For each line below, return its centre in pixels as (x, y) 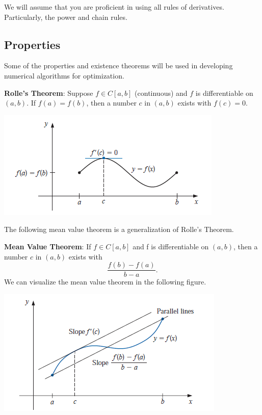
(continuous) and (161, 93)
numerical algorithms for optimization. (64, 75)
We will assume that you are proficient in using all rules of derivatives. (114, 7)
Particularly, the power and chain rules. (66, 17)
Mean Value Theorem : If (48, 246)
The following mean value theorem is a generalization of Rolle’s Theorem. (119, 229)
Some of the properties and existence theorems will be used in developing (119, 66)
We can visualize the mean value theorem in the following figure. (105, 282)
